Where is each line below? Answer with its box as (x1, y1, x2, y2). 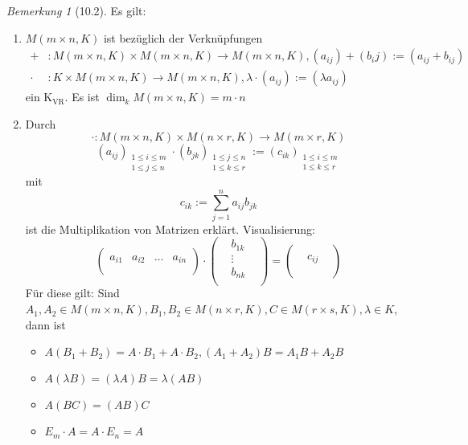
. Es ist (64, 88, 100, 105)
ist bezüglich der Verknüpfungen (103, 29, 263, 46)
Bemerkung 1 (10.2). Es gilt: (6, 2, 146, 18)
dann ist (25, 316, 66, 333)
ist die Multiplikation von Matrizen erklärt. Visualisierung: (25, 220, 315, 237)
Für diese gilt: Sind (25, 284, 120, 301)
